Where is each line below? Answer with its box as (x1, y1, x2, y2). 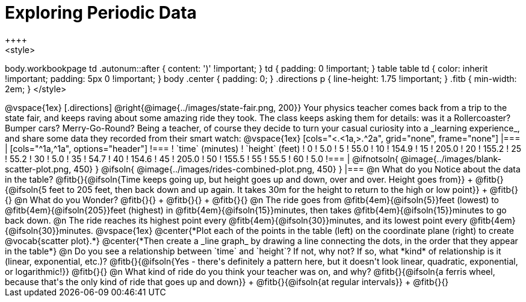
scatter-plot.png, (5, 163, 72, 174)
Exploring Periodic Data (5, 2, 197, 23)
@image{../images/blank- (400, 153, 501, 164)
